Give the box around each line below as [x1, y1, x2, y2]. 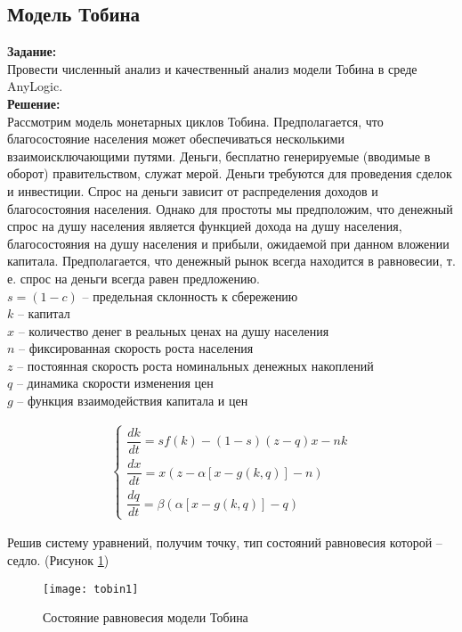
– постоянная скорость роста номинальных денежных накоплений [17, 356, 374, 374]
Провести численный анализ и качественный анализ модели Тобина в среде [7, 59, 417, 78]
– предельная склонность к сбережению [82, 286, 298, 305]
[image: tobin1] [43, 582, 139, 595]
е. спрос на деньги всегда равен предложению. [7, 268, 260, 287]
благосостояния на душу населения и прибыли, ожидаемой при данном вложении [7, 234, 450, 252]
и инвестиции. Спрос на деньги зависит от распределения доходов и [7, 181, 378, 200]
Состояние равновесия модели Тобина [43, 608, 248, 627]
